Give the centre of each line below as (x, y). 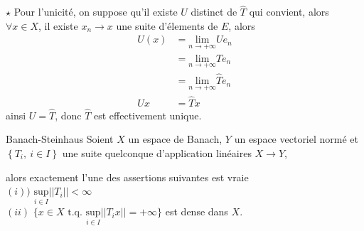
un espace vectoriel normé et (296, 139)
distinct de (214, 12)
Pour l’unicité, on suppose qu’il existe (96, 12)
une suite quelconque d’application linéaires (157, 153)
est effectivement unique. (148, 115)
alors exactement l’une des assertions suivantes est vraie (127, 177)
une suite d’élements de (167, 25)
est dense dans (197, 211)
